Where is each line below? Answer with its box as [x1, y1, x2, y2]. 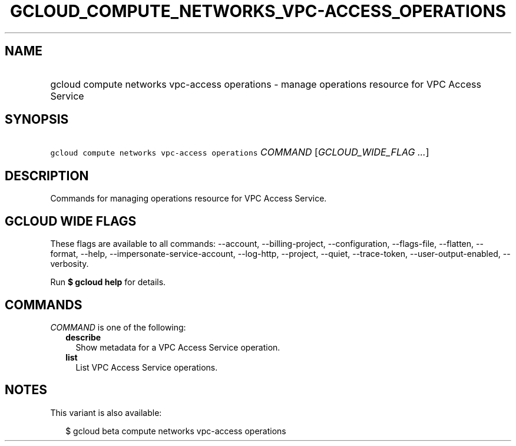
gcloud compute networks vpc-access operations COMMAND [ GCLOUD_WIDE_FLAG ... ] [50, 146, 429, 158]
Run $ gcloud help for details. [50, 277, 166, 288]
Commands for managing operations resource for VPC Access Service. [50, 193, 327, 204]
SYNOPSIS [5, 112, 69, 127]
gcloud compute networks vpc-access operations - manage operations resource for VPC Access [50, 78, 481, 90]
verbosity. [50, 259, 89, 269]
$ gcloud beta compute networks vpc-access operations [65, 425, 286, 436]
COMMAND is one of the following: [50, 322, 186, 332]
